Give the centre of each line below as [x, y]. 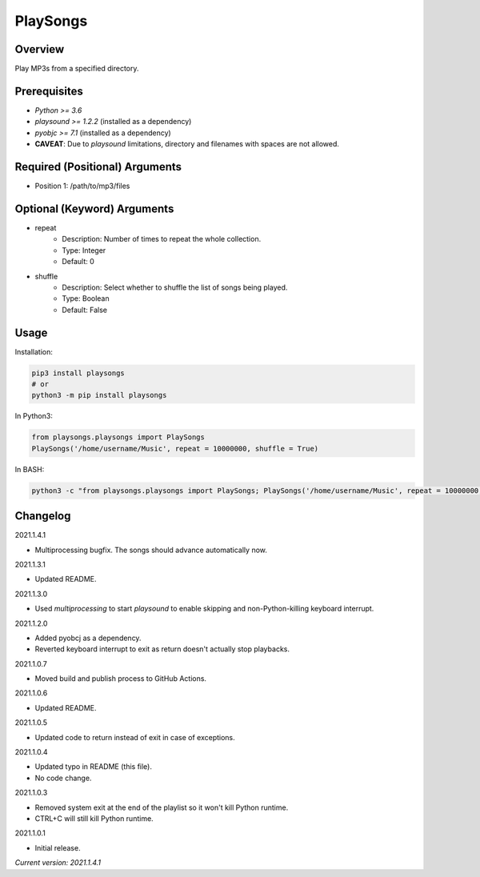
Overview [40, 49]
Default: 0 [78, 262]
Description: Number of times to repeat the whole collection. [162, 239]
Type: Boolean [86, 298]
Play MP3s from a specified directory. [77, 69]
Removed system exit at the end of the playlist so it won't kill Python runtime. [162, 807]
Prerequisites [49, 91]
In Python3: [34, 416]
